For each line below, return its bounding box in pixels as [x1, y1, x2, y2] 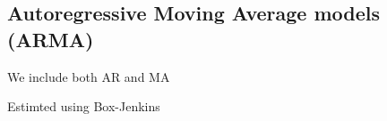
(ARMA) [7, 25, 94, 52]
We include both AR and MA [7, 67, 170, 85]
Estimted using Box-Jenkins [7, 97, 160, 116]
